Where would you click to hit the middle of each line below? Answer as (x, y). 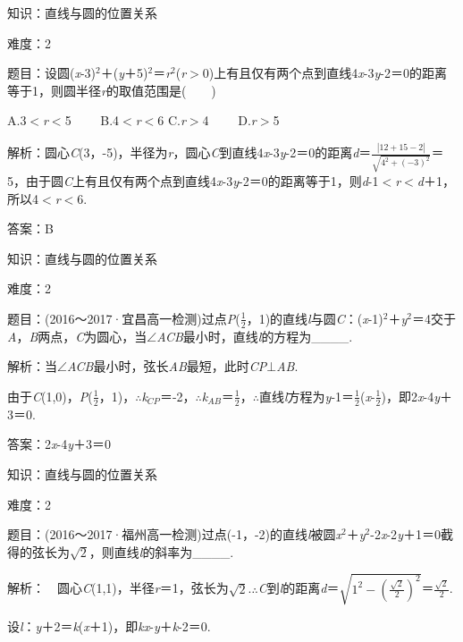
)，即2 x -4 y (410, 396)
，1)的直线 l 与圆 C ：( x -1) (315, 318)
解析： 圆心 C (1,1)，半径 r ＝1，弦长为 (118, 588)
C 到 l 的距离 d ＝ (299, 588)
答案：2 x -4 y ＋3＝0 (59, 444)
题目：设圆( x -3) (52, 73)
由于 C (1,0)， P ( (50, 396)
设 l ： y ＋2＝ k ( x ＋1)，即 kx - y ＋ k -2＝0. (109, 625)
